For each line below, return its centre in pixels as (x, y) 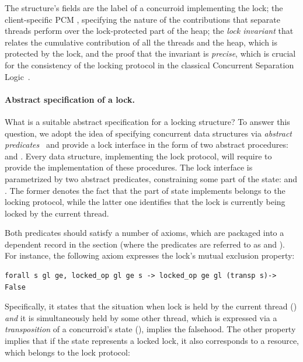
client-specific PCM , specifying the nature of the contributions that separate (142, 19)
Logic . (18, 76)
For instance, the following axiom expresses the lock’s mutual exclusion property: (150, 255)
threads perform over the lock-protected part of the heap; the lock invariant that (149, 31)
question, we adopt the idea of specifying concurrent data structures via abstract (148, 133)
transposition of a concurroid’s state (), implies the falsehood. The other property (150, 329)
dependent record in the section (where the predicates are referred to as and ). (145, 244)
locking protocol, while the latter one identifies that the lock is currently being (145, 202)
